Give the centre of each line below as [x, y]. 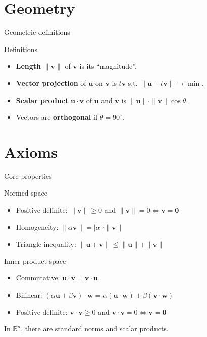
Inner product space [35, 260]
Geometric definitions [37, 32]
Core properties [28, 176]
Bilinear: [29, 294]
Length [29, 66]
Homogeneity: [37, 227]
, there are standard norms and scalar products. [95, 329]
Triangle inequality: [46, 244]
